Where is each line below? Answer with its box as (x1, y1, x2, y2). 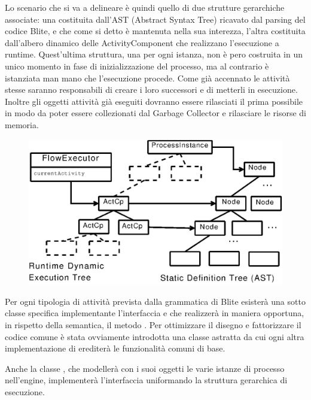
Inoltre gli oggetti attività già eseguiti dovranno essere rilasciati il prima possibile (5, 95, 303, 107)
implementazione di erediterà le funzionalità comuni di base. (5, 342, 225, 354)
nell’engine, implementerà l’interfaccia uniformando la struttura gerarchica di (5, 374, 288, 386)
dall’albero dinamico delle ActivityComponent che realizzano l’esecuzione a (5, 36, 279, 49)
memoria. (5, 118, 39, 131)
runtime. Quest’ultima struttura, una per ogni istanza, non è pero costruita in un (5, 48, 303, 60)
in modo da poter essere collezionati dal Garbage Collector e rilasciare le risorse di (5, 107, 306, 119)
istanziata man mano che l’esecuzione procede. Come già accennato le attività (5, 71, 290, 84)
